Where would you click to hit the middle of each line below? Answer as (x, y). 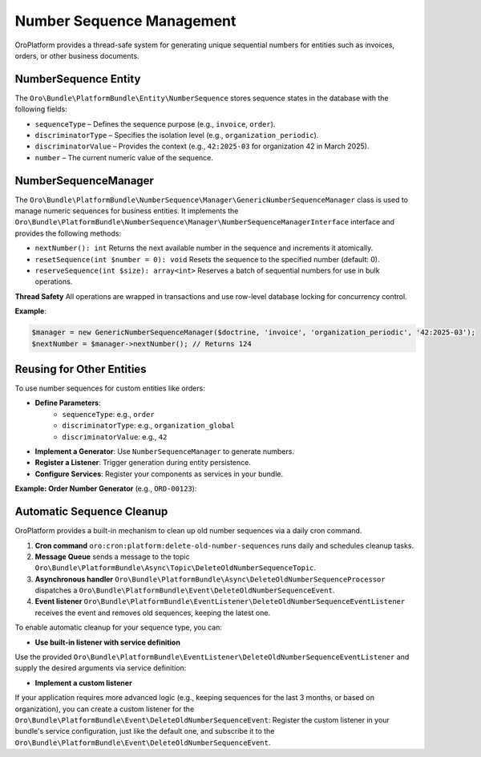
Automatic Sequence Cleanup (91, 512)
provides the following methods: (68, 233)
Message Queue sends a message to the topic (112, 557)
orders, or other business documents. (77, 55)
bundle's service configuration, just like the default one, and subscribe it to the (145, 731)
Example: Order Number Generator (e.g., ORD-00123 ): (106, 488)
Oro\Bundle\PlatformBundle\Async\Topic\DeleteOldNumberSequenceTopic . (176, 568)
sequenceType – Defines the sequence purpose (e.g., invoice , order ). (155, 123)
